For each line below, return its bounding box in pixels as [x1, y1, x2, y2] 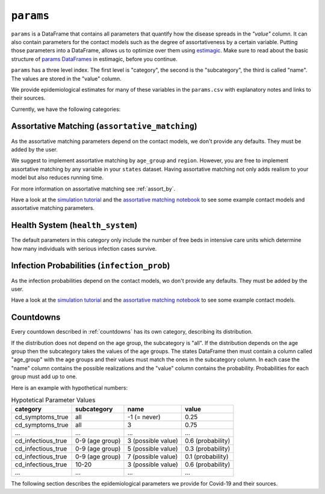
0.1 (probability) [184, 452, 229, 461]
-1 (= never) [127, 413, 161, 422]
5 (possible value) [127, 445, 178, 453]
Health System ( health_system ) [11, 220, 138, 230]
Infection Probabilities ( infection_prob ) [11, 261, 170, 271]
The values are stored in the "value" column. [11, 75, 122, 82]
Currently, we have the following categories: [11, 106, 121, 113]
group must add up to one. [11, 373, 78, 380]
